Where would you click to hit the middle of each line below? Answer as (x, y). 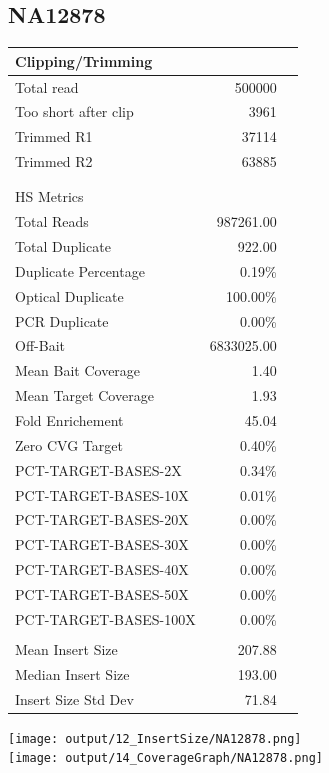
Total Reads (52, 221)
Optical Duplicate (69, 295)
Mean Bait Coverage (78, 370)
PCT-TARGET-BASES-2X (98, 469)
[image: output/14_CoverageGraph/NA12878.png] (165, 758)
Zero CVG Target (69, 444)
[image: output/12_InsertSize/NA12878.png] (155, 738)
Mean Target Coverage (84, 395)
